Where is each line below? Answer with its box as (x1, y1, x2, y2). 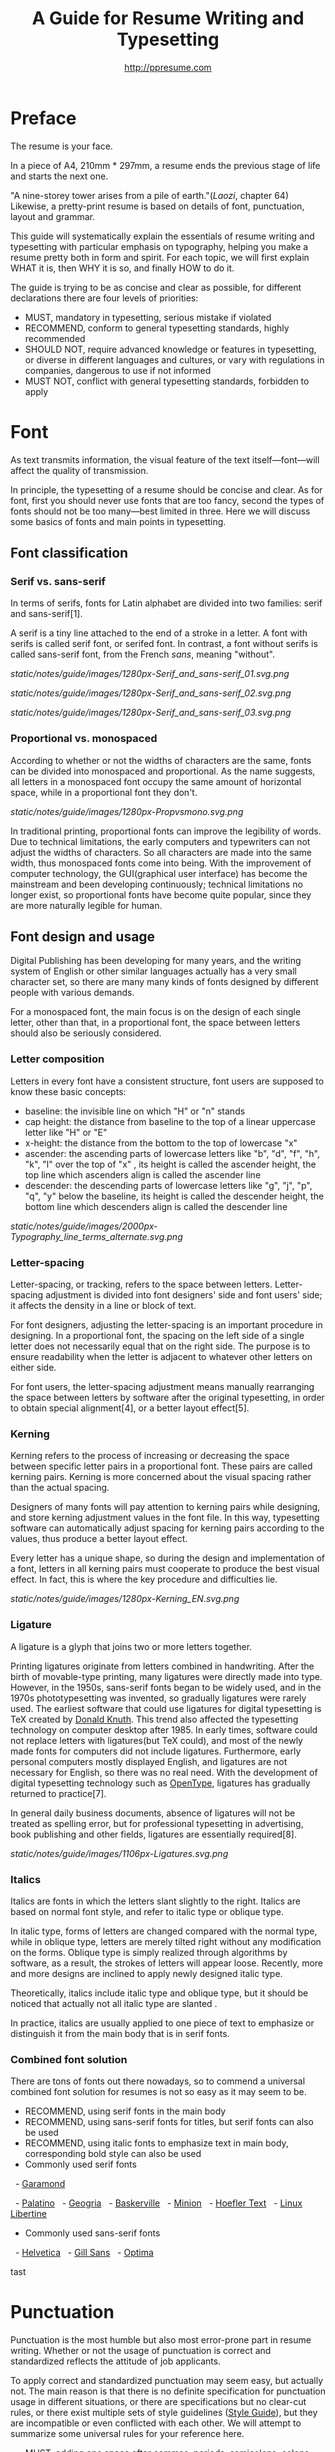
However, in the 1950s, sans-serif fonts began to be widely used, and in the (10, 1681, 322, 1693)
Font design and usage (10, 928, 156, 945)
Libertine (10, 2208, 47, 2220)
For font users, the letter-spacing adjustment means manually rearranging (10, 1381, 315, 1393)
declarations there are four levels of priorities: (10, 292, 199, 304)
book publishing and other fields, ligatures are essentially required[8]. (10, 1828, 297, 1840)
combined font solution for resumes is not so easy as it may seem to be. (10, 2086, 307, 2098)
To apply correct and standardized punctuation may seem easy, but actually (10, 2375, 324, 2387)
